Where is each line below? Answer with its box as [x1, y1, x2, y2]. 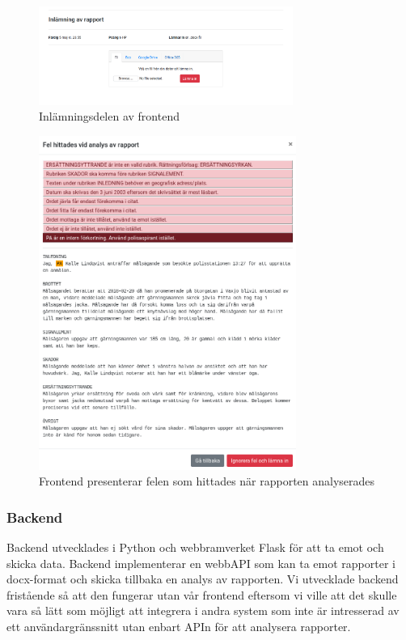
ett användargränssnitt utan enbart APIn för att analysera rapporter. [6, 618, 351, 635]
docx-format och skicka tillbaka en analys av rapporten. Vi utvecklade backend [6, 570, 399, 587]
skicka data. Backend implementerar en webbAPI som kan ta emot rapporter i [6, 554, 395, 571]
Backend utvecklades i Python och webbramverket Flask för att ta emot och [6, 539, 384, 556]
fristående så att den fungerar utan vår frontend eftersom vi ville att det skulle [6, 586, 397, 603]
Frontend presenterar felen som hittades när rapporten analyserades [39, 473, 375, 490]
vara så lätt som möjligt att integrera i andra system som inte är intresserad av [6, 602, 400, 619]
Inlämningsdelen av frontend [39, 108, 180, 125]
